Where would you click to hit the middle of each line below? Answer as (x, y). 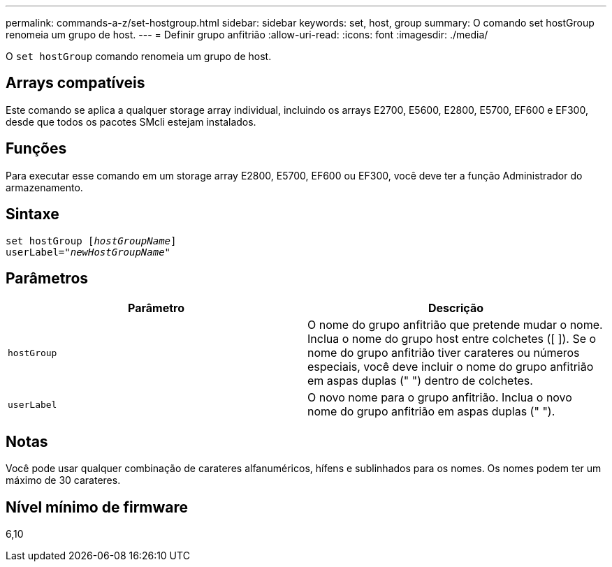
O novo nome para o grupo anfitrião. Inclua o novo (440, 398)
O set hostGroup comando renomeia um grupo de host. (139, 56)
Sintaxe (32, 214)
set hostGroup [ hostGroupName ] (91, 241)
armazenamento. (44, 187)
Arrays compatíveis (75, 83)
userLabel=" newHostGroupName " (88, 252)
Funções (36, 149)
